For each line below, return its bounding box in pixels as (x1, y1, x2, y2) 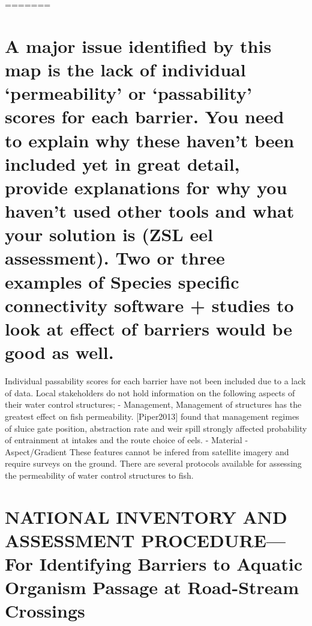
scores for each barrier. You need (5, 104, 284, 129)
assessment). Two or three (5, 245, 225, 270)
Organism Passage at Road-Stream (5, 575, 299, 600)
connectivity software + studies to (5, 292, 294, 317)
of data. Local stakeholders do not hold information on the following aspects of (5, 386, 295, 399)
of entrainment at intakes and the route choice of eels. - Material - (5, 434, 248, 446)
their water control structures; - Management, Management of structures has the (5, 398, 302, 411)
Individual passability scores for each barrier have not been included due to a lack (5, 375, 306, 387)
